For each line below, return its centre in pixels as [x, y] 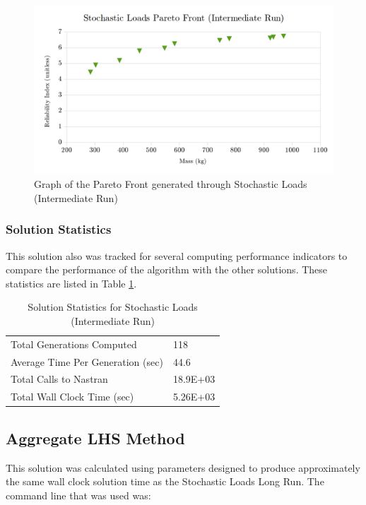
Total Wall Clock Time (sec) [72, 397]
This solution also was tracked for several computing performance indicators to [177, 255]
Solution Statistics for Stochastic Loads [113, 307]
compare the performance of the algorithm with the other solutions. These [167, 269]
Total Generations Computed [74, 344]
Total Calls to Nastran [59, 379]
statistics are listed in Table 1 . [71, 283]
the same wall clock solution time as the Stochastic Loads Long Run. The [165, 481]
